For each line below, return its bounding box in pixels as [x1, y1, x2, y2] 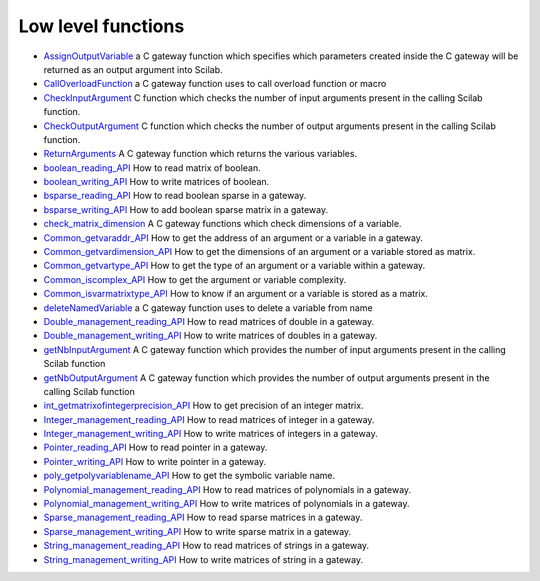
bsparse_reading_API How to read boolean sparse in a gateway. [43, 190, 307, 202]
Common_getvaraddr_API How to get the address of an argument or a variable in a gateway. [43, 231, 424, 244]
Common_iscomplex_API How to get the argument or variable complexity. [43, 273, 347, 285]
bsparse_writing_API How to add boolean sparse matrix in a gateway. [43, 203, 329, 215]
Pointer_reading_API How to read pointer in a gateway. [43, 441, 268, 454]
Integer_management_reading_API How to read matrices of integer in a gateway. [43, 413, 375, 425]
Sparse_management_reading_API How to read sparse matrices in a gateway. [43, 511, 363, 524]
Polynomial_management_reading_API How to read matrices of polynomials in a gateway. [43, 483, 412, 495]
